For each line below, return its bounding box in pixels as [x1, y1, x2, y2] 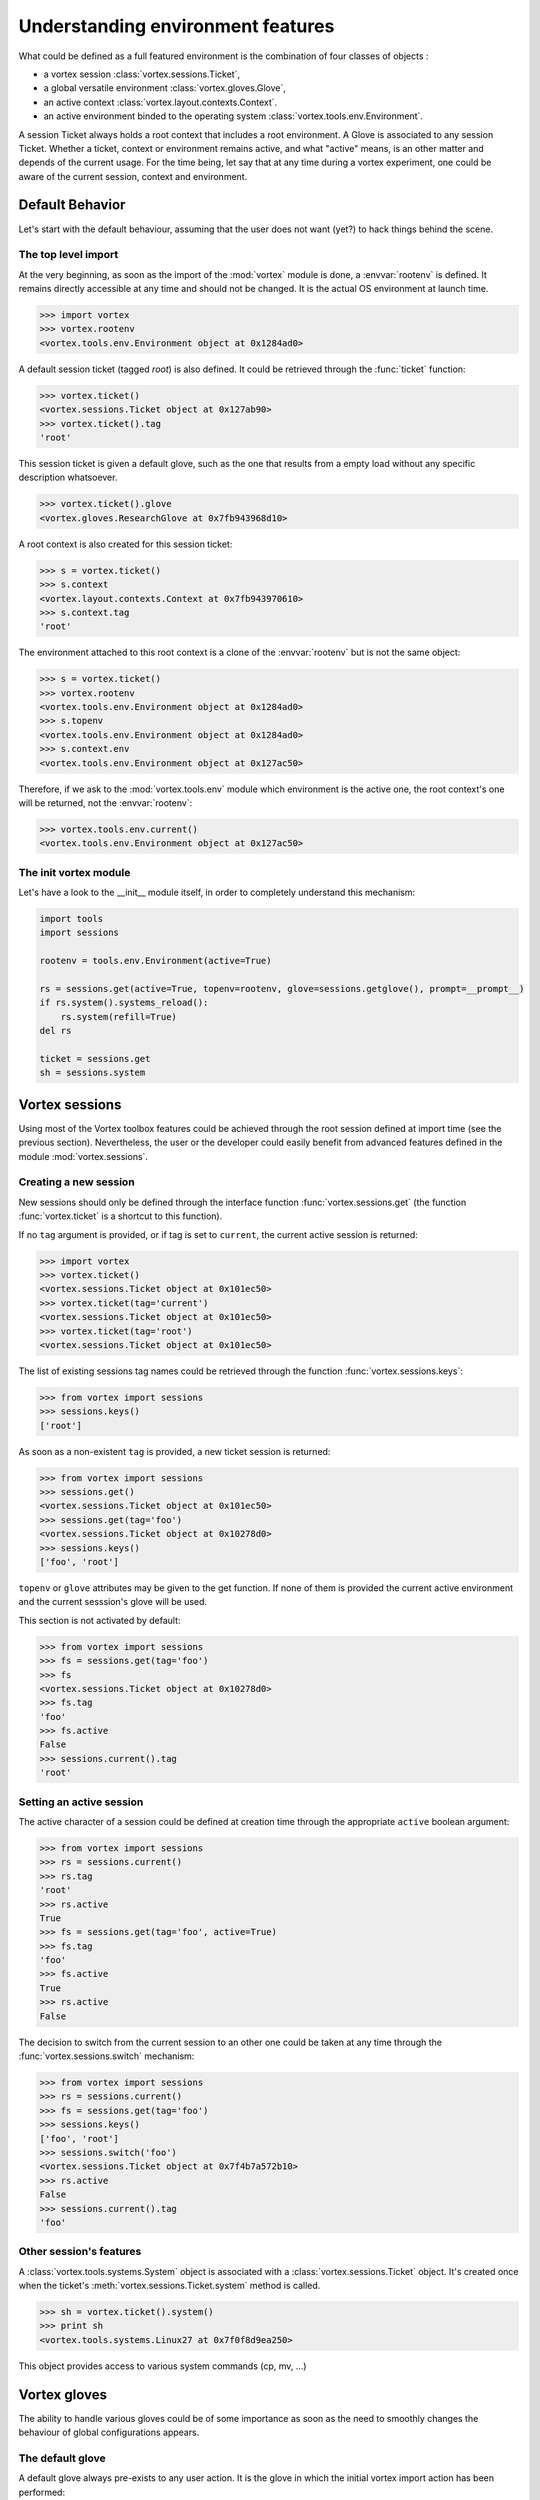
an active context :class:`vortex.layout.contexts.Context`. [43, 96, 278, 108]
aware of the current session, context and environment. [18, 170, 248, 182]
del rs [39, 1025, 72, 1037]
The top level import [18, 248, 119, 262]
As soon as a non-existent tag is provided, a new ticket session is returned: [18, 1445, 331, 1457]
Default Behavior [18, 196, 126, 214]
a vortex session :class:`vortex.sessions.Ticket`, [43, 68, 240, 80]
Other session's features [18, 2245, 142, 2259]
